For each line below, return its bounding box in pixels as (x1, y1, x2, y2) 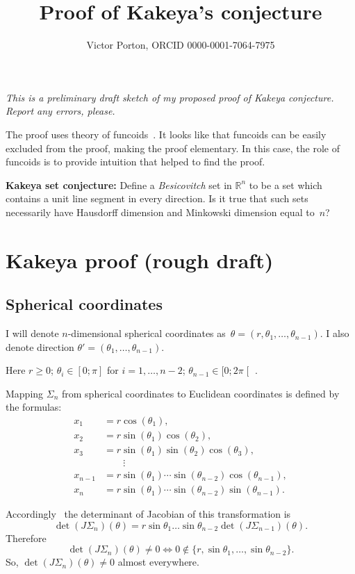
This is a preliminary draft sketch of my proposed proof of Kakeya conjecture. (6, 90, 334, 104)
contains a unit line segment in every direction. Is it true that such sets (6, 191, 308, 206)
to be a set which (249, 177, 322, 192)
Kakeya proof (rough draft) (6, 245, 274, 274)
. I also (320, 326, 349, 341)
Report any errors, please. (6, 104, 115, 118)
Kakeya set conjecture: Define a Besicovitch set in (6, 177, 232, 192)
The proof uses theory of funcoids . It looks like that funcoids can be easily (6, 126, 327, 141)
